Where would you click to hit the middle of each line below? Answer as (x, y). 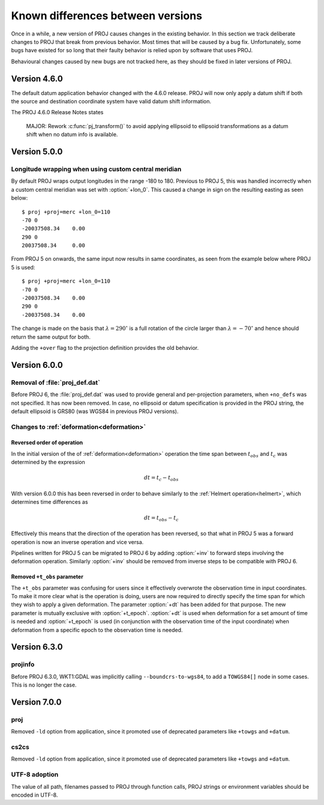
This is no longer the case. (44, 685)
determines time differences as (49, 502)
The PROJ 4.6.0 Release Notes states (57, 112)
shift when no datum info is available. (72, 135)
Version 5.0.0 (37, 152)
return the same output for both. (51, 337)
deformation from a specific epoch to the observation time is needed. (97, 630)
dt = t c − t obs (161, 479)
